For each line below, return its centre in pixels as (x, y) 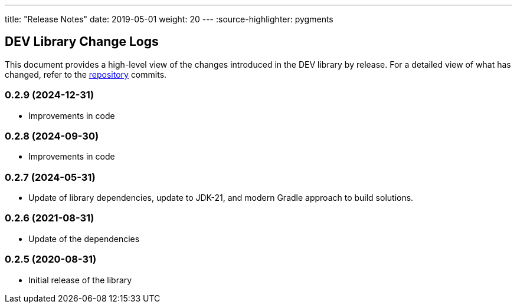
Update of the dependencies (84, 239)
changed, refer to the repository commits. (86, 74)
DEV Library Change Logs (82, 42)
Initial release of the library (80, 280)
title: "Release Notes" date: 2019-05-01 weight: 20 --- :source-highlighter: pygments (169, 19)
